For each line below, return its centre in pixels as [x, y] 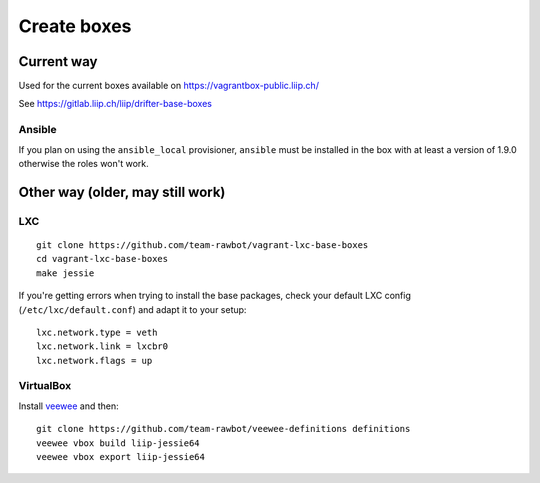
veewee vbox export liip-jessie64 [120, 456]
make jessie [65, 273]
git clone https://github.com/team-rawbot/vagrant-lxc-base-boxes [202, 244]
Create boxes [75, 26]
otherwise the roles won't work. [83, 163]
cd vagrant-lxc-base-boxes [102, 259]
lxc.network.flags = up [94, 360]
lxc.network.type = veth [97, 332]
